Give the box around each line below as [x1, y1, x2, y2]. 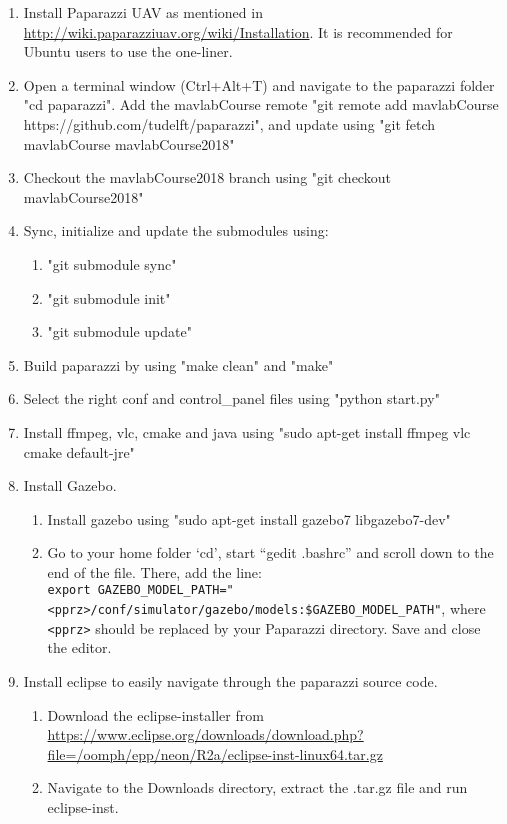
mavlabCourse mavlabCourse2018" [23, 133, 235, 154]
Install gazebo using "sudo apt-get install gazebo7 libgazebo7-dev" [47, 508, 451, 529]
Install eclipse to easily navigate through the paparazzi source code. [23, 671, 438, 692]
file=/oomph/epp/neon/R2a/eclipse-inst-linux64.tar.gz [47, 743, 383, 764]
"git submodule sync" [47, 253, 177, 274]
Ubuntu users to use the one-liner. [23, 41, 233, 62]
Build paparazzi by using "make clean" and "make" [23, 354, 334, 375]
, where [441, 598, 486, 619]
